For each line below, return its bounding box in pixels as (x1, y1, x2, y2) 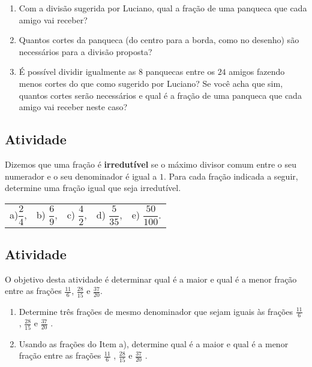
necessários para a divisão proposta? (19, 45, 152, 57)
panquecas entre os (145, 65, 215, 78)
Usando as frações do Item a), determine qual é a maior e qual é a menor (19, 337, 289, 350)
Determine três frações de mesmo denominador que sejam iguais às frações (19, 305, 293, 317)
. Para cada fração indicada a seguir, (164, 169, 298, 182)
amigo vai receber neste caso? (19, 101, 128, 113)
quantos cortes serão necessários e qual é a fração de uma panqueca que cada (19, 89, 302, 101)
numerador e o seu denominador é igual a (5, 169, 157, 182)
